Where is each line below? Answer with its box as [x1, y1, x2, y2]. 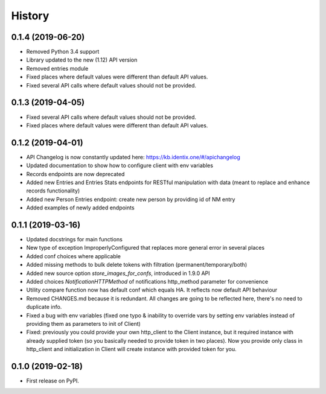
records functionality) [26, 187, 80, 194]
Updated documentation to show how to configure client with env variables [26, 162, 214, 169]
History [11, 9, 50, 22]
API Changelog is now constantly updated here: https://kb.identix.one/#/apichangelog [26, 153, 241, 160]
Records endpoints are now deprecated [26, 170, 125, 177]
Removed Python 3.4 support [26, 48, 100, 56]
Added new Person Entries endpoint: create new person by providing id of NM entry [26, 195, 235, 203]
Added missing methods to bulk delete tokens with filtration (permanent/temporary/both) [26, 261, 248, 268]
